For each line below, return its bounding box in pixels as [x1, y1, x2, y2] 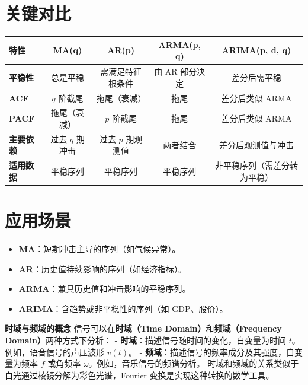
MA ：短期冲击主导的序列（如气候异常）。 [18, 243, 181, 255]
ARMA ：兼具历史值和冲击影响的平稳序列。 [18, 282, 191, 295]
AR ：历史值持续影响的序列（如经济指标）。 [18, 262, 187, 275]
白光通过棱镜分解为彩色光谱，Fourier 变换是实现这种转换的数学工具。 [5, 368, 274, 381]
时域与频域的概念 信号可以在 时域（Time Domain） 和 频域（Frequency [5, 322, 282, 335]
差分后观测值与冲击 [219, 138, 294, 151]
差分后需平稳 [232, 71, 282, 83]
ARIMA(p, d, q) [222, 44, 291, 56]
